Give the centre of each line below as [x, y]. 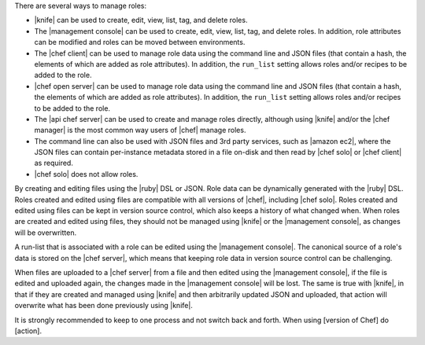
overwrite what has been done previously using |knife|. [103, 306]
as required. [54, 163]
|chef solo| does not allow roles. [86, 174]
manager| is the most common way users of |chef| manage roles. [140, 130]
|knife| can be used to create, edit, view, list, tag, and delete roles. [141, 20]
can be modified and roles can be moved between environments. [140, 42]
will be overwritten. [46, 233]
